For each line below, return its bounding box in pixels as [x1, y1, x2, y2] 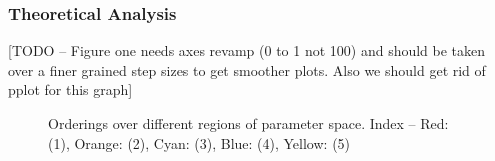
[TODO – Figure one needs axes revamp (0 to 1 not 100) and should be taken [8, 40, 486, 61]
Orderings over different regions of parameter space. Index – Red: [48, 113, 449, 133]
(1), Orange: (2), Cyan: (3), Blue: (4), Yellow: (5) [48, 132, 351, 153]
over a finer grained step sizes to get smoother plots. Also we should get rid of [8, 59, 486, 80]
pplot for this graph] [8, 79, 133, 100]
